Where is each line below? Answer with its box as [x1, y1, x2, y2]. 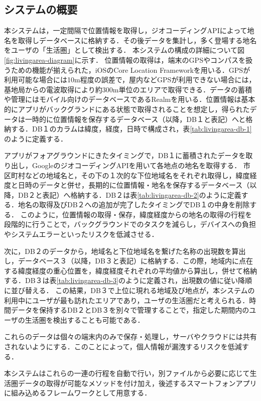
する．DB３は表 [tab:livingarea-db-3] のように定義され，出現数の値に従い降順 [4, 275, 252, 286]
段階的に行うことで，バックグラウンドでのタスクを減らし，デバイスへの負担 [4, 219, 256, 229]
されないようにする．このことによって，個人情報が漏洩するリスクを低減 [4, 341, 242, 352]
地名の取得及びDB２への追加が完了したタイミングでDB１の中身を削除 [18, 199, 250, 210]
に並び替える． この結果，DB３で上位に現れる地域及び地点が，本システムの [4, 285, 255, 296]
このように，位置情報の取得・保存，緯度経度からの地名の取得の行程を [20, 209, 252, 219]
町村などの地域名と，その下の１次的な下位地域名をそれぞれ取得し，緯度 [11, 170, 250, 180]
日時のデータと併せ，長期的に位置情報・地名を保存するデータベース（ [18, 180, 250, 190]
